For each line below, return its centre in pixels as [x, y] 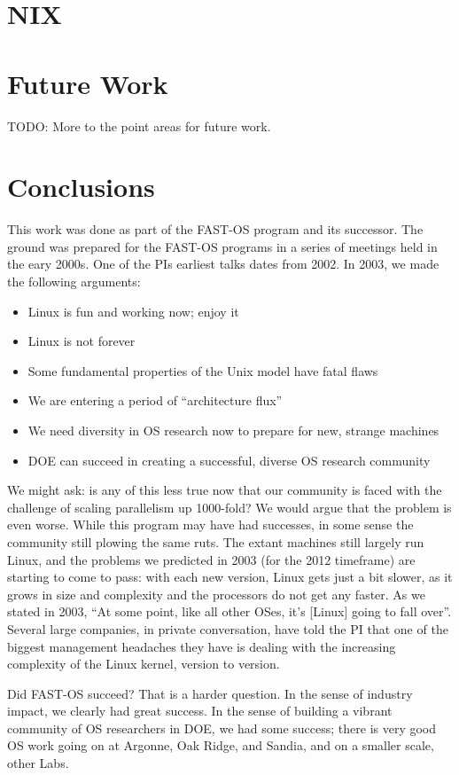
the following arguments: [74, 281]
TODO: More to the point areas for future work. [139, 125]
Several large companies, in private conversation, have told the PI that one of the [228, 628]
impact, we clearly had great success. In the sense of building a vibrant [200, 711]
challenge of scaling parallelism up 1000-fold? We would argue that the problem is [229, 507]
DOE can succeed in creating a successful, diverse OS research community [229, 460]
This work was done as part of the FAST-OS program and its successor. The [215, 229]
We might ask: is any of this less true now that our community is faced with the [225, 490]
